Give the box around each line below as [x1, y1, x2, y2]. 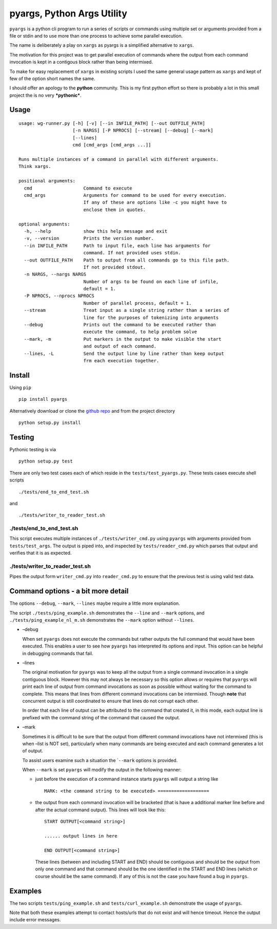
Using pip [9, 384, 32, 391]
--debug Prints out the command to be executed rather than [24, 322, 216, 328]
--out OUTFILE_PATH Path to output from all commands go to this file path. [24, 257, 230, 263]
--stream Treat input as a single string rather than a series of [24, 307, 230, 313]
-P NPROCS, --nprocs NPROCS [24, 293, 95, 299]
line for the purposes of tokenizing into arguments [83, 314, 219, 321]
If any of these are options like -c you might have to [83, 199, 227, 206]
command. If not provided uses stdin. [83, 250, 181, 256]
